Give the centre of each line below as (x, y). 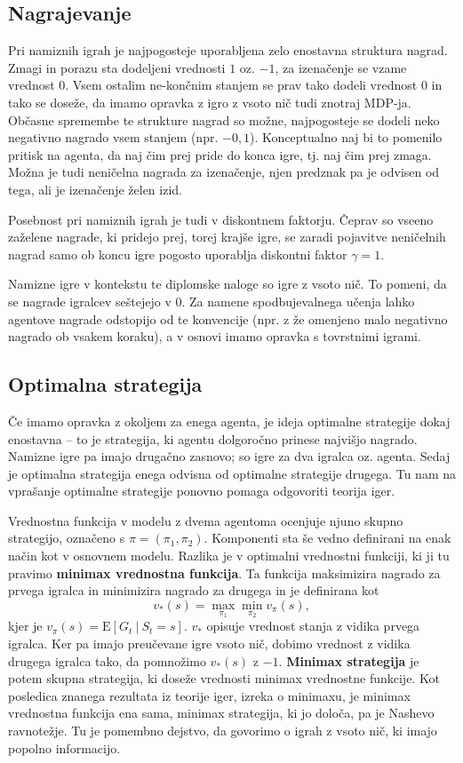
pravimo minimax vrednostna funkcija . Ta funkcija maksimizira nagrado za (224, 572)
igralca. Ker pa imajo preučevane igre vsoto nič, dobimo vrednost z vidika (209, 644)
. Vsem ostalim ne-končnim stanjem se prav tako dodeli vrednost (241, 85)
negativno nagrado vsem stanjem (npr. (113, 137)
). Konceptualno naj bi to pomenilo (346, 137)
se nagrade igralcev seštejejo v (90, 301)
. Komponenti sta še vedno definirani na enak (327, 538)
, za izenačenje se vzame (341, 67)
